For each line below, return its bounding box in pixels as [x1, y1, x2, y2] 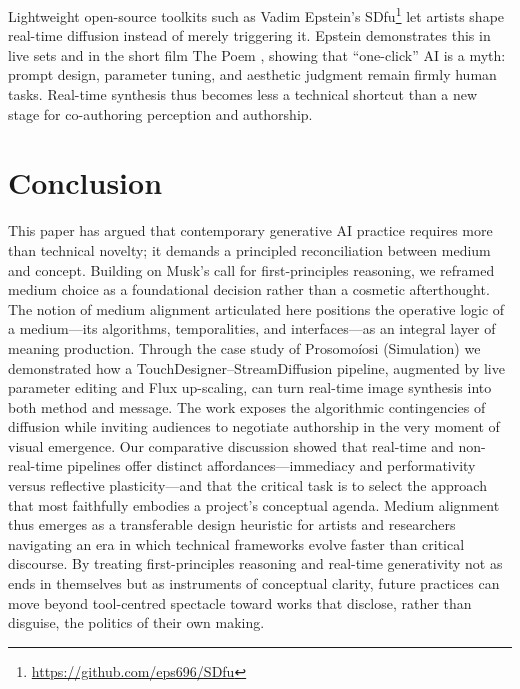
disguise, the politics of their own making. [8, 612, 265, 633]
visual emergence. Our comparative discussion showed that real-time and [8, 435, 454, 456]
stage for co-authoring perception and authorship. [8, 103, 313, 124]
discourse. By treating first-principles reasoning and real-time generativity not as [8, 553, 503, 574]
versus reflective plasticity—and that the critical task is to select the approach [8, 475, 487, 496]
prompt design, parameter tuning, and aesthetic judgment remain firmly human [8, 64, 497, 85]
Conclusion [8, 162, 163, 203]
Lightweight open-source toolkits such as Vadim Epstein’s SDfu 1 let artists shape [8, 3, 505, 26]
